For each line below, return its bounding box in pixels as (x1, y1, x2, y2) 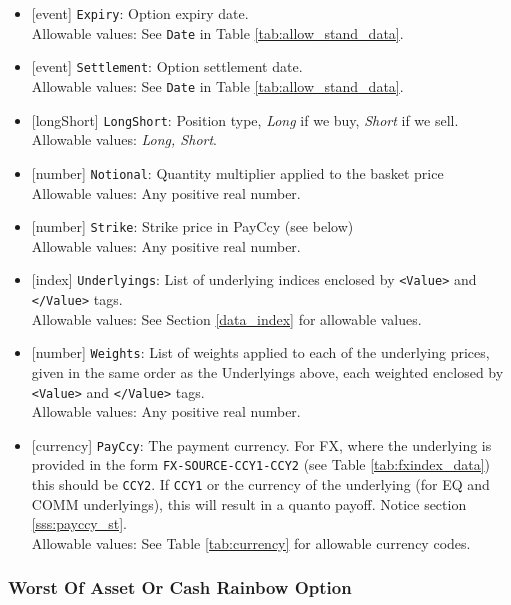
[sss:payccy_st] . (31, 513, 127, 534)
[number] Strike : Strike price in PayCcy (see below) (31, 216, 354, 237)
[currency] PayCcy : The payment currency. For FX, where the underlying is (31, 434, 492, 455)
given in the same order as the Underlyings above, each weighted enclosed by (31, 361, 504, 382)
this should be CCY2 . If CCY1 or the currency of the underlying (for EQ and (31, 474, 490, 495)
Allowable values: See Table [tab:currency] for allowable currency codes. (31, 532, 471, 553)
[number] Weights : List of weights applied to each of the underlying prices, (31, 342, 490, 363)
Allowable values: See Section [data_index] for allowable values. (31, 308, 422, 329)
